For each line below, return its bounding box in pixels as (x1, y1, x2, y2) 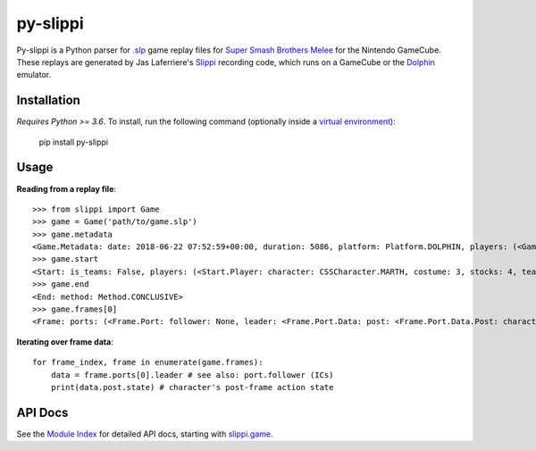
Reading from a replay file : (16, 183, 116, 194)
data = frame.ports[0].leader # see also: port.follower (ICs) (50, 370, 334, 379)
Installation (16, 93, 80, 108)
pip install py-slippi (38, 137, 109, 147)
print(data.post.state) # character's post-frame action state (50, 382, 334, 392)
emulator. (16, 70, 52, 80)
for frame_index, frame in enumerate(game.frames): (32, 357, 264, 368)
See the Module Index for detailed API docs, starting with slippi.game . (16, 429, 273, 439)
